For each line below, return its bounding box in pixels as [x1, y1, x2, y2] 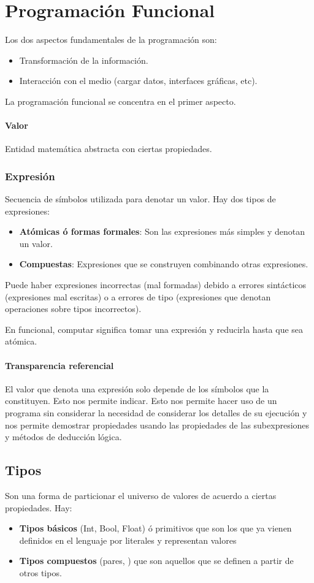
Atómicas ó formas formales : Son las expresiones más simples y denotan [19, 225, 305, 238]
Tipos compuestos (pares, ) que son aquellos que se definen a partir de [19, 554, 294, 567]
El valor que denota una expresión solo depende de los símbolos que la [5, 382, 269, 395]
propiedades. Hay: [5, 501, 72, 514]
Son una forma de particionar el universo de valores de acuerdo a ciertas [5, 489, 277, 502]
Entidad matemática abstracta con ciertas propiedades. [5, 142, 212, 155]
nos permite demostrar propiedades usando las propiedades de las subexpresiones [5, 418, 310, 431]
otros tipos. [19, 566, 62, 579]
